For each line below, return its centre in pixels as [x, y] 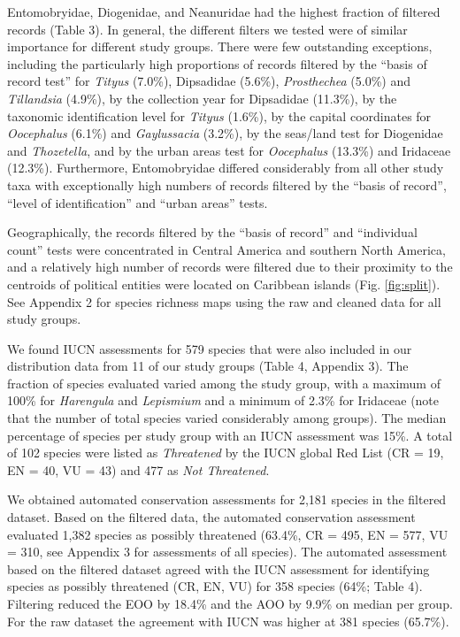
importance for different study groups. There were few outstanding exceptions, [220, 46]
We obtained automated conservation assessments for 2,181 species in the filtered [227, 499]
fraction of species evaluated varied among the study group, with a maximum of [224, 383]
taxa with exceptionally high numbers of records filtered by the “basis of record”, [227, 184]
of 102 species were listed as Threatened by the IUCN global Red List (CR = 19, [226, 453]
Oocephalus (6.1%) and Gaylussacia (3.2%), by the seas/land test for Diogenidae [225, 133]
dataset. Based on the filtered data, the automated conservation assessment [211, 517]
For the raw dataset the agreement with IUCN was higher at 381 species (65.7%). [228, 621]
